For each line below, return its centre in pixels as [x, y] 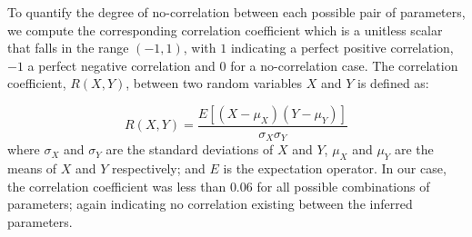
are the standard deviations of [190, 149]
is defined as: [393, 83]
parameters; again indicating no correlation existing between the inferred [210, 204]
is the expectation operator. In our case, [335, 168]
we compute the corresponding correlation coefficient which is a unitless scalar [225, 30]
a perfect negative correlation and [121, 65]
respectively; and [159, 168]
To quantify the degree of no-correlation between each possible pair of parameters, [236, 12]
